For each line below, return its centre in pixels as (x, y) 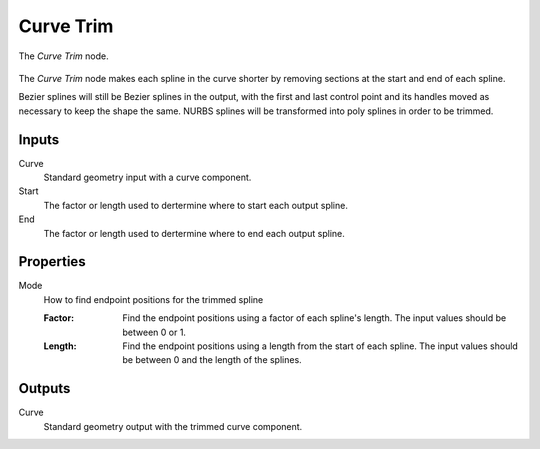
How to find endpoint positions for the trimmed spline (153, 299)
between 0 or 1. (154, 332)
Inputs (39, 139)
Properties (52, 261)
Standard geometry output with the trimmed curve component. (173, 426)
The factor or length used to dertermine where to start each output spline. (196, 205)
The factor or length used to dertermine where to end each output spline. (194, 233)
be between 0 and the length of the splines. (212, 360)
